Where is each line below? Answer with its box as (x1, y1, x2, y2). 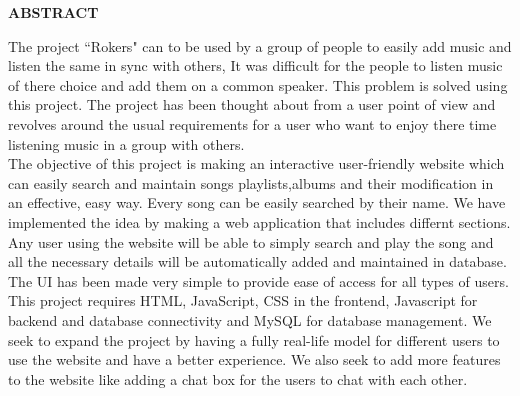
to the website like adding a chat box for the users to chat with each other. (8, 368, 468, 389)
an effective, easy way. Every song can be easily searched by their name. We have (8, 192, 506, 213)
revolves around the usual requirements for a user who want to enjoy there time (8, 113, 497, 134)
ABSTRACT (8, 2, 99, 22)
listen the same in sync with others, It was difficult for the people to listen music (8, 55, 503, 76)
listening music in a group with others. (8, 133, 245, 154)
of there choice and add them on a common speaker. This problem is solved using (8, 74, 508, 95)
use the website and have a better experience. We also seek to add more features (8, 349, 501, 370)
